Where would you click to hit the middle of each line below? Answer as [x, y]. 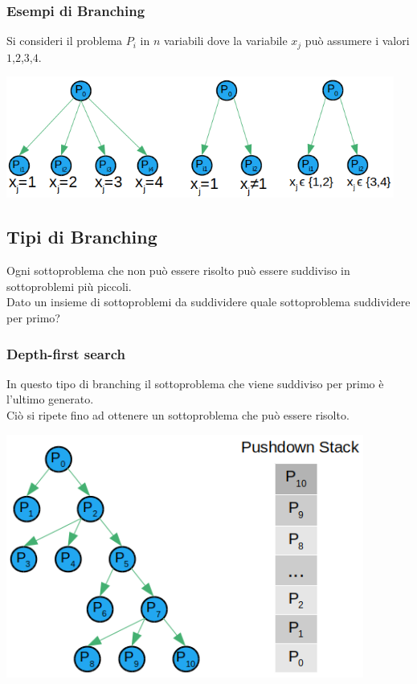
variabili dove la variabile [225, 41]
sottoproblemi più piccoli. [69, 286]
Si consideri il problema [65, 41]
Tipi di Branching [82, 237]
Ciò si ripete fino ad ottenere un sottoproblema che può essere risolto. [178, 415]
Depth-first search [66, 353]
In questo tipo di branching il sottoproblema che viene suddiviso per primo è [195, 383]
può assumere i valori [357, 41]
